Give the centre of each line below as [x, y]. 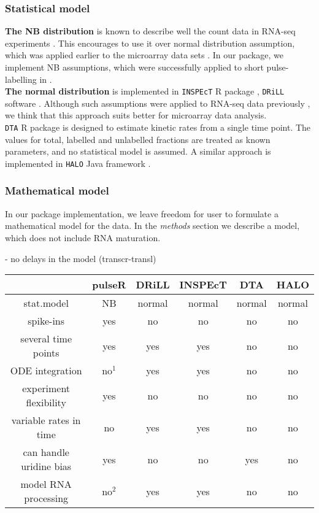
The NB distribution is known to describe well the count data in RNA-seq [150, 31]
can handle [46, 452]
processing [46, 498]
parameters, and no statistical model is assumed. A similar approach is [138, 151]
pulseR [109, 285]
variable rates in [46, 420]
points [46, 353]
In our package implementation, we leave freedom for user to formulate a [142, 213]
